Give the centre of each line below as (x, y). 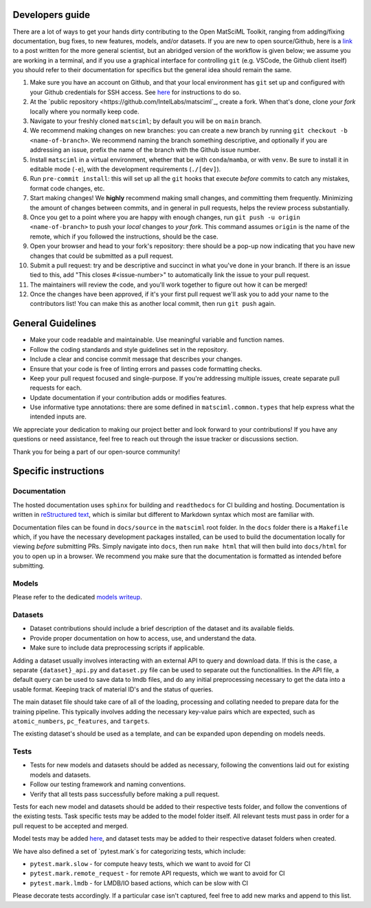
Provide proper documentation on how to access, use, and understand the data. (143, 638)
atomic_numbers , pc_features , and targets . (81, 721)
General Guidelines (54, 323)
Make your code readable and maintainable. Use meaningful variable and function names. (157, 340)
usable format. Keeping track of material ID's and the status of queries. (113, 689)
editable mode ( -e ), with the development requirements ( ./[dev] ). (125, 169)
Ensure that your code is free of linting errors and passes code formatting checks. (146, 368)
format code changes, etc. (67, 188)
